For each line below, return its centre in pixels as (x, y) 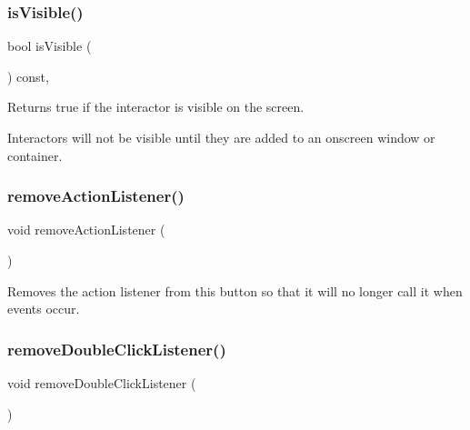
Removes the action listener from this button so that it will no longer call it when (235, 290)
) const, (28, 76)
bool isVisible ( (50, 46)
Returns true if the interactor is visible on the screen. (156, 107)
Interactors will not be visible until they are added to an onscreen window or (221, 137)
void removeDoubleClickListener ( (102, 383)
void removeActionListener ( (86, 230)
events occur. (44, 309)
